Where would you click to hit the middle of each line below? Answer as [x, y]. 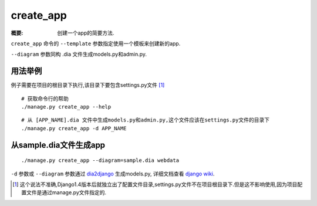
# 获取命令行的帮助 [45, 99]
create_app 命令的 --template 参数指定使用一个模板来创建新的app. [96, 43]
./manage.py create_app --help [66, 107]
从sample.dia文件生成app [58, 145]
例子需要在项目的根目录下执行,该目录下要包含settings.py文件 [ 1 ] [88, 85]
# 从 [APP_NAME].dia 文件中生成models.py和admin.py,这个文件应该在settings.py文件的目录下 [146, 120]
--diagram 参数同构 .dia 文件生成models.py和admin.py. [79, 54]
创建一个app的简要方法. [86, 33]
